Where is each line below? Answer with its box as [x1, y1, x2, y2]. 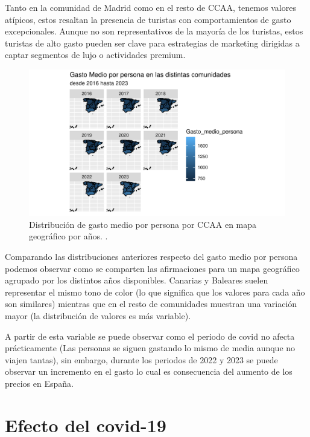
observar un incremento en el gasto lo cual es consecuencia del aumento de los [5, 365, 293, 378]
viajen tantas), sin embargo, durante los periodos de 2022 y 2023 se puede [5, 353, 278, 366]
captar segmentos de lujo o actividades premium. [5, 48, 186, 61]
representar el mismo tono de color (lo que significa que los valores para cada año [5, 285, 305, 298]
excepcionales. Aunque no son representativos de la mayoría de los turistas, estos [5, 25, 303, 37]
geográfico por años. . [29, 230, 108, 242]
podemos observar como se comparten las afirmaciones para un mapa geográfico [5, 262, 300, 274]
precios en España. [5, 377, 74, 389]
